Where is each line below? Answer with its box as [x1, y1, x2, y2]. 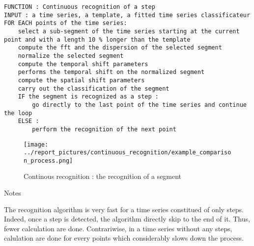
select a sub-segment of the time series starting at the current [18, 27, 240, 35]
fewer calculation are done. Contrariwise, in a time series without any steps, [4, 223, 232, 233]
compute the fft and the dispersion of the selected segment [18, 44, 222, 51]
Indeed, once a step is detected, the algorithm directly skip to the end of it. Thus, [4, 214, 250, 224]
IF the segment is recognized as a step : [18, 93, 159, 100]
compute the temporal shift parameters [18, 60, 148, 68]
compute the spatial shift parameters [18, 76, 145, 84]
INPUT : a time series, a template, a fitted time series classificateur [4, 11, 251, 19]
